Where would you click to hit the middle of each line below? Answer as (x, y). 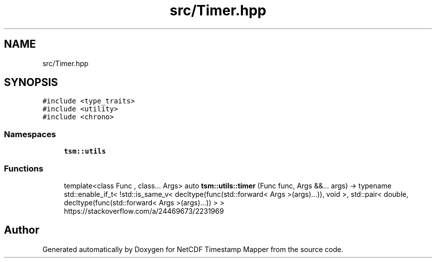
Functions (24, 168)
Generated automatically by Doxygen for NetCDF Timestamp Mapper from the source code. (193, 249)
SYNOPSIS (31, 83)
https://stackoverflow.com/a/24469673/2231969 (144, 211)
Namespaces (30, 134)
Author (22, 230)
